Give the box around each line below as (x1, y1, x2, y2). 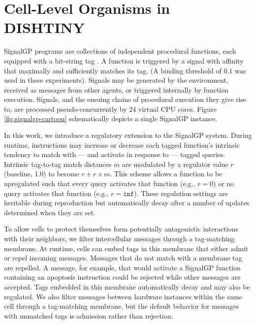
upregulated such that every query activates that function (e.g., (4, 178, 195, 189)
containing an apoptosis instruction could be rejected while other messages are (4, 272, 241, 282)
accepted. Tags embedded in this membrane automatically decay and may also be (4, 281, 250, 292)
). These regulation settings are (134, 188, 228, 198)
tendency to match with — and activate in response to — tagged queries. (4, 149, 225, 160)
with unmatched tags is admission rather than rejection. (4, 310, 173, 321)
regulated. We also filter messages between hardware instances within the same (4, 291, 242, 301)
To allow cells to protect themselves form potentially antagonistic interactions (4, 224, 238, 234)
